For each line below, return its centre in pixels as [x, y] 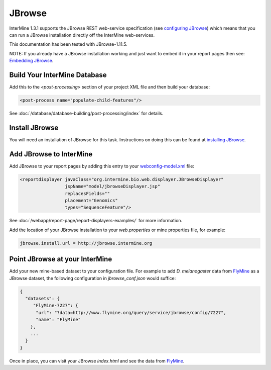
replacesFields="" [87, 193]
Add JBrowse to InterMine [51, 154]
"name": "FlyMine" [58, 320]
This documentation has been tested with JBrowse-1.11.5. [68, 44]
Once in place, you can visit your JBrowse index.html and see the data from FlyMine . [97, 361]
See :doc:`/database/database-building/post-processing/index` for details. [86, 113]
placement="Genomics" [91, 200]
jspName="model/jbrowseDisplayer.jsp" [112, 187]
